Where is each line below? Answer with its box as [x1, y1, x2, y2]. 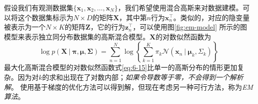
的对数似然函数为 [155, 31, 211, 41]
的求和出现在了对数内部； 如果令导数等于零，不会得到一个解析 [42, 71, 244, 82]
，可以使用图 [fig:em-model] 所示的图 [133, 22, 247, 32]
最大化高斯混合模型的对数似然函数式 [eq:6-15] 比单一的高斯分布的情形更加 [4, 62, 237, 72]
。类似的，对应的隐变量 [173, 12, 250, 22]
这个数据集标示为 [17, 12, 73, 22]
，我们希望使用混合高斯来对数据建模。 [117, 2, 243, 12]
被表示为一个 [4, 22, 46, 32]
